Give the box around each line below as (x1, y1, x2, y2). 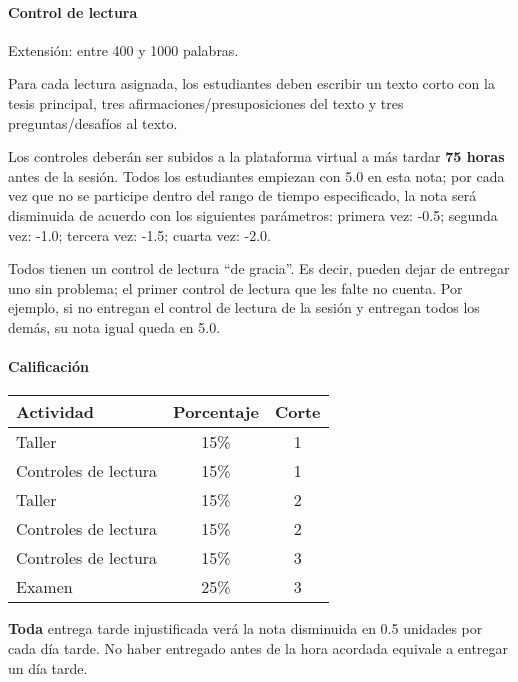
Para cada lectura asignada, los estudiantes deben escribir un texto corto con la (8, 73, 495, 94)
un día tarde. (8, 657, 88, 678)
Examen (16, 575, 73, 599)
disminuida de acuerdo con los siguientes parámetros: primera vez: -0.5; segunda (8, 204, 498, 225)
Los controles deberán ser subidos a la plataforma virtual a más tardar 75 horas (8, 146, 505, 167)
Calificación (8, 356, 89, 377)
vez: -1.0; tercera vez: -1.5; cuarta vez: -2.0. (8, 224, 271, 245)
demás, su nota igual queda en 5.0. (8, 316, 221, 337)
